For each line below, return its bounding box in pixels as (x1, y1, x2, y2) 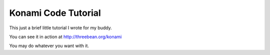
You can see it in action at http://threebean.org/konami (9, 34, 122, 40)
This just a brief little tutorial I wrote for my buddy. (9, 25, 112, 31)
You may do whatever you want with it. (9, 43, 89, 49)
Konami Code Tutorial (9, 7, 101, 18)
